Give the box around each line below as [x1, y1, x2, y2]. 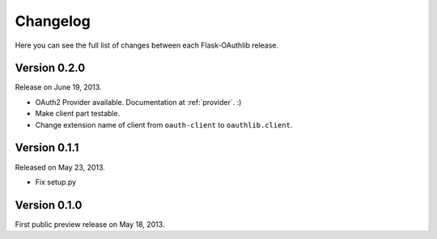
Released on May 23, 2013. [15, 162, 105, 172]
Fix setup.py [35, 177, 77, 187]
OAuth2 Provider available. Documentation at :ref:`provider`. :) [35, 97, 242, 107]
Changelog [15, 12, 91, 30]
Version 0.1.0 [15, 198, 83, 212]
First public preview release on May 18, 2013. [15, 219, 165, 229]
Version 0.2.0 [15, 61, 86, 75]
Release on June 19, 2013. [15, 82, 102, 92]
